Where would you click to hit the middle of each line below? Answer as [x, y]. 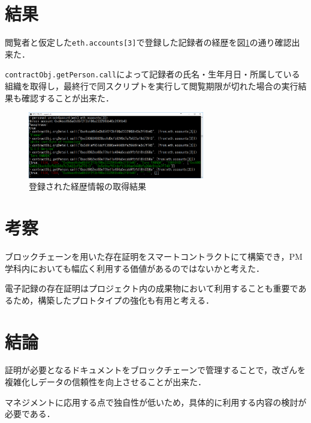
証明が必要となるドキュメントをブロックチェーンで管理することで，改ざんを [155, 370]
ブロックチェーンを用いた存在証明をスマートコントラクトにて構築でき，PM [154, 256]
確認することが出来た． [67, 97]
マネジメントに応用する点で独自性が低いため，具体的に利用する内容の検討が [156, 402]
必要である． [30, 414]
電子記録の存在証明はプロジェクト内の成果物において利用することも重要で [152, 288]
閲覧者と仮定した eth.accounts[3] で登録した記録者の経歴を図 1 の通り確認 [148, 42]
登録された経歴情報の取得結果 [87, 186]
